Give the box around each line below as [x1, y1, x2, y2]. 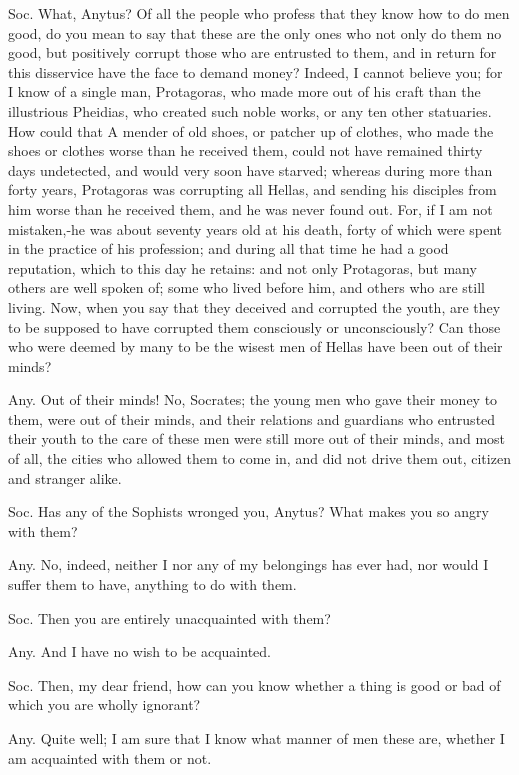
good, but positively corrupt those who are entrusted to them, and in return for [8, 42, 497, 63]
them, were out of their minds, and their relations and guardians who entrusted [8, 408, 496, 429]
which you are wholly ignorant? [8, 694, 201, 715]
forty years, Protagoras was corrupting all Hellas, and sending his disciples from [8, 179, 497, 200]
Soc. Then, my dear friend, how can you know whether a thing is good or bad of [8, 674, 501, 695]
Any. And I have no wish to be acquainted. [8, 641, 271, 662]
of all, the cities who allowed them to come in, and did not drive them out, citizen [8, 448, 511, 469]
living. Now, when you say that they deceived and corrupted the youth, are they [8, 296, 501, 317]
